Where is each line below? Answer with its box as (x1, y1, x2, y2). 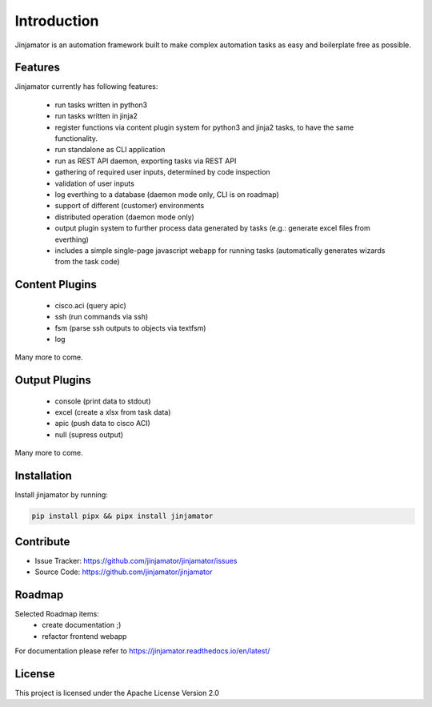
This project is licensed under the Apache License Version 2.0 (14, 689, 220, 698)
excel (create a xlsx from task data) (54, 408, 171, 417)
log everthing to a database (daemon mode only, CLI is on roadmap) (54, 189, 279, 199)
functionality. (54, 134, 98, 143)
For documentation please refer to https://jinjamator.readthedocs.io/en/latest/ (14, 646, 270, 656)
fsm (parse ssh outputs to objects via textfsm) (54, 323, 206, 332)
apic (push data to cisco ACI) (54, 419, 151, 428)
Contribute (14, 535, 70, 548)
